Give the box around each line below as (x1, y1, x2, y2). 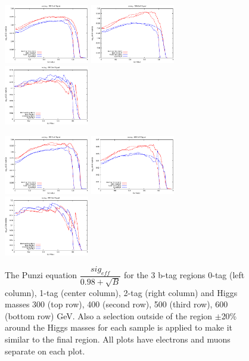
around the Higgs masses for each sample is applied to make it (5, 321, 232, 334)
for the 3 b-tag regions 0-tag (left (123, 269, 245, 281)
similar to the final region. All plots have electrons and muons (5, 332, 231, 345)
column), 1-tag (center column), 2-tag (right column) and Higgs (5, 286, 238, 298)
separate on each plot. (5, 344, 85, 357)
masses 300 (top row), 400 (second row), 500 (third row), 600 (5, 298, 228, 310)
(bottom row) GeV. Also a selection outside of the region (5, 309, 213, 322)
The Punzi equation (5, 269, 77, 281)
